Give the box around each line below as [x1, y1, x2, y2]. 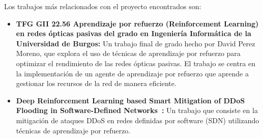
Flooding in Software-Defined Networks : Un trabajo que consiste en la [16, 105, 258, 116]
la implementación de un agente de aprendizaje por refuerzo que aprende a [16, 68, 249, 78]
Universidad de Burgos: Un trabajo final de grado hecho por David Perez [16, 38, 255, 48]
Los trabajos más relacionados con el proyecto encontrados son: [4, 1, 201, 11]
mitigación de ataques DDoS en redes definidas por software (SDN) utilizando [16, 115, 259, 125]
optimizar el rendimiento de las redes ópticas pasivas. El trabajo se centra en [16, 58, 255, 68]
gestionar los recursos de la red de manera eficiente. [16, 78, 177, 89]
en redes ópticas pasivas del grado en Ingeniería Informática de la [16, 28, 251, 39]
